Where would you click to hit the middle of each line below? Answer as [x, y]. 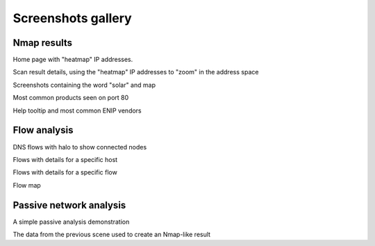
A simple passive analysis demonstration [71, 222]
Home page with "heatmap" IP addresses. [73, 60]
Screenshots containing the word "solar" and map [84, 85]
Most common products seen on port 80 [71, 98]
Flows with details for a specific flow [65, 172]
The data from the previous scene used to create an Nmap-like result [112, 234]
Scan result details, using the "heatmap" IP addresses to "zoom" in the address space [136, 72]
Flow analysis [43, 130]
